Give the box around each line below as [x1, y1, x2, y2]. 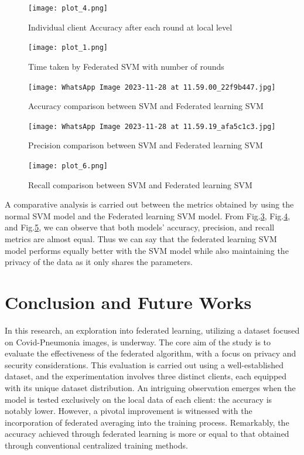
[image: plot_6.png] [28, 162, 108, 170]
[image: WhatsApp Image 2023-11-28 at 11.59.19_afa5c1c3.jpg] [28, 122, 276, 131]
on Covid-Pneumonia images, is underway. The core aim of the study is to [5, 335, 271, 348]
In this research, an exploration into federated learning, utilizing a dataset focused [5, 324, 300, 336]
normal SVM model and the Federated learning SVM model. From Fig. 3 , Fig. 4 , [5, 209, 291, 222]
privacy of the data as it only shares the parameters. [5, 256, 193, 268]
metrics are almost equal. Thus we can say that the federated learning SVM [5, 233, 277, 245]
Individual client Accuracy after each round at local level [28, 21, 233, 33]
